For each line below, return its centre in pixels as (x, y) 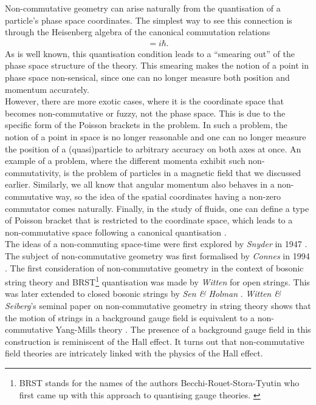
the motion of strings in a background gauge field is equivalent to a (130, 317)
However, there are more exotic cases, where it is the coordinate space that (144, 101)
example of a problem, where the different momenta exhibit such (125, 161)
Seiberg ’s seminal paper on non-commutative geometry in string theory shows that (158, 305)
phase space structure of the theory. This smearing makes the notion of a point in (157, 65)
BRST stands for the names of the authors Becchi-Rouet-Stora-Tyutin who (159, 382)
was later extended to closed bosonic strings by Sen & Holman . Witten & (143, 294)
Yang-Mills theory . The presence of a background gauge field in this (183, 329)
